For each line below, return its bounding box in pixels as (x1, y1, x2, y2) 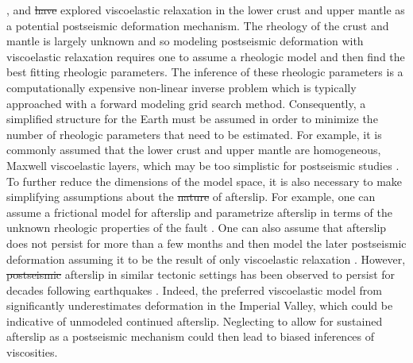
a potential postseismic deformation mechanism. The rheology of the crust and (6, 17, 389, 33)
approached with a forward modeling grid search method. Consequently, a (6, 95, 366, 111)
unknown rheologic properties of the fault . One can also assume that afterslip (6, 219, 387, 236)
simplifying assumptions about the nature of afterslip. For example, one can (6, 188, 376, 205)
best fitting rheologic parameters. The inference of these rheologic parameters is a (6, 64, 403, 80)
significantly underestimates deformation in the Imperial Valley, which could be (6, 297, 393, 314)
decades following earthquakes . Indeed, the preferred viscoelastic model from (6, 281, 383, 298)
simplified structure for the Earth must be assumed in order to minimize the (6, 110, 378, 127)
